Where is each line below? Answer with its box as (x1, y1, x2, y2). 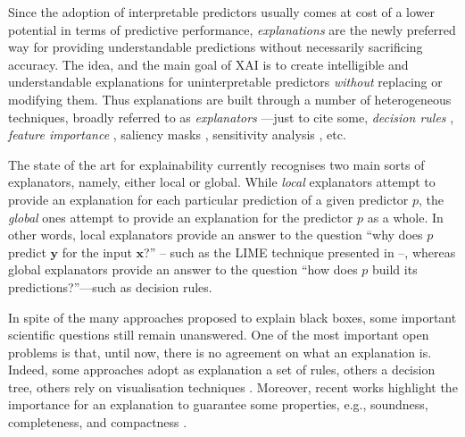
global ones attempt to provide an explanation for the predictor (8, 207, 353, 226)
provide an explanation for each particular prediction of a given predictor (8, 189, 409, 208)
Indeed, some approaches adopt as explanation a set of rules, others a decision (8, 360, 436, 379)
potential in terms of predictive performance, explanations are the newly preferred (8, 20, 456, 38)
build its (372, 260, 418, 279)
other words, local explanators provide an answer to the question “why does (8, 225, 423, 244)
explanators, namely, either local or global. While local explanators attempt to (8, 172, 436, 191)
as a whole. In (367, 207, 444, 226)
